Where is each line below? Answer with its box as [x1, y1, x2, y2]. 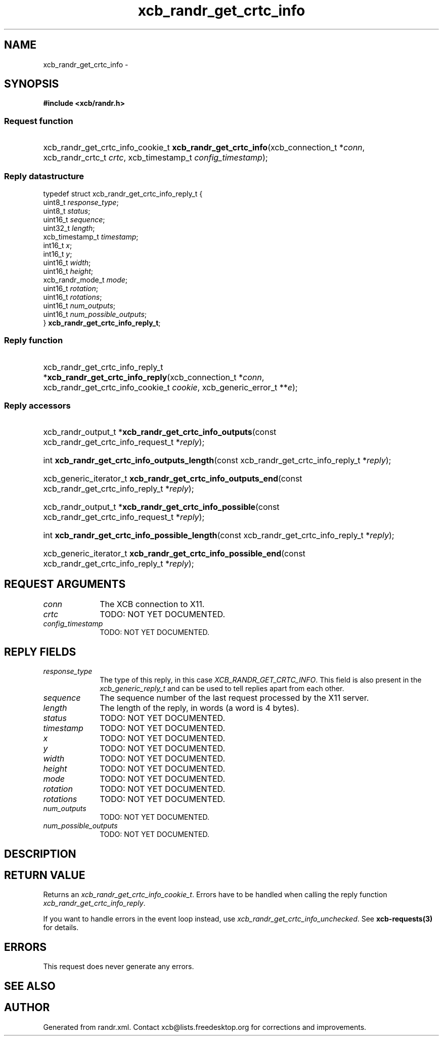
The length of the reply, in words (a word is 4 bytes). [100, 703, 299, 713]
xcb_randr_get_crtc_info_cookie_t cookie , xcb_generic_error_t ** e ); [43, 382, 298, 392]
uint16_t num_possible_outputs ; [43, 309, 147, 318]
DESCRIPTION [4, 847, 76, 860]
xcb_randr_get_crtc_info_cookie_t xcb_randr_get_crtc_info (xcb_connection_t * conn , [43, 142, 365, 153]
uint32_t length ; [43, 223, 95, 232]
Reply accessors [4, 401, 71, 411]
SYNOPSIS [4, 77, 59, 91]
